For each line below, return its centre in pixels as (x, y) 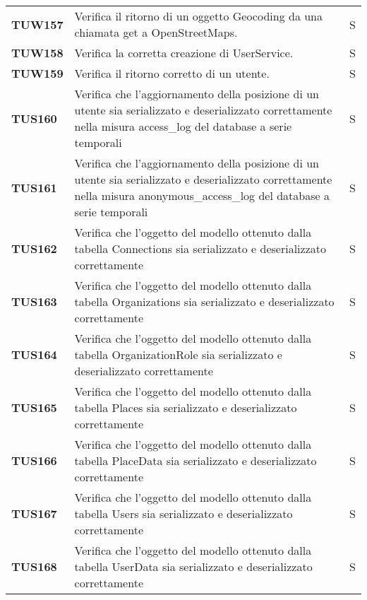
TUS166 (34, 460)
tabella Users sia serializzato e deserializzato (183, 513)
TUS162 (34, 248)
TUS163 (34, 301)
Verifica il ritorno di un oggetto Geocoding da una (199, 16)
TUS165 (34, 407)
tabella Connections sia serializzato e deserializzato (200, 248)
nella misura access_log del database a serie (183, 126)
